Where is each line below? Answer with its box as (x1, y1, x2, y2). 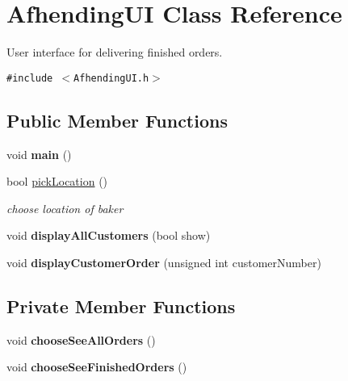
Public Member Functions (6, 107, 228, 132)
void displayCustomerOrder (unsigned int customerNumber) (6, 253, 321, 270)
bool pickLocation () (6, 173, 108, 190)
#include (6, 72, 53, 84)
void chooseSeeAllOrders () (6, 331, 156, 348)
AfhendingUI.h (73, 72, 149, 84)
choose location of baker (6, 199, 124, 216)
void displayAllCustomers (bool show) (6, 227, 211, 244)
